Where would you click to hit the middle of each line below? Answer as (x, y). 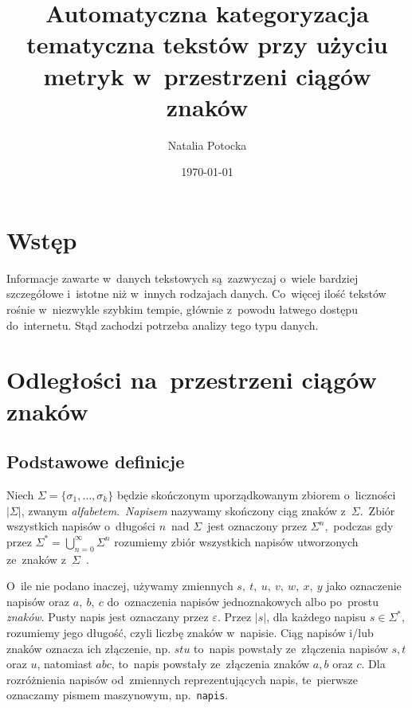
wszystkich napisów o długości (81, 526)
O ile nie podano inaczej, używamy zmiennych (120, 586)
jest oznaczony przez (257, 526)
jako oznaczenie (364, 586)
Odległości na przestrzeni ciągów (192, 379)
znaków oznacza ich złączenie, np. (89, 648)
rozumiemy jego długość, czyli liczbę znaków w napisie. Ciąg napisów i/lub (190, 632)
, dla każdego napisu (316, 617)
